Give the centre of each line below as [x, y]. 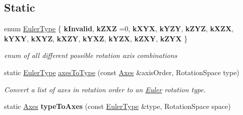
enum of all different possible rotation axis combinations [91, 55]
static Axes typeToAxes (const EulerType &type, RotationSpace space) [117, 106]
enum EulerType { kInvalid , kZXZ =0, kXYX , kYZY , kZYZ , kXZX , [119, 28]
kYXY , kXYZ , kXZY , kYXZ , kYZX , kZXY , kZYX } [96, 38]
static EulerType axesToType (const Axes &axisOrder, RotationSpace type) [122, 72]
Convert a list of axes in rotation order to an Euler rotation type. [105, 89]
